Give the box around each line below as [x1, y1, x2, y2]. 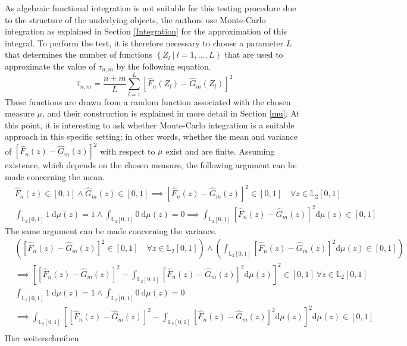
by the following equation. [116, 59, 211, 72]
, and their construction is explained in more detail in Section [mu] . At [42, 107, 300, 119]
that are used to [224, 48, 283, 61]
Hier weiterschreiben [5, 332, 79, 344]
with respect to [100, 144, 155, 157]
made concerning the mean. [5, 171, 105, 183]
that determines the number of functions [5, 48, 152, 61]
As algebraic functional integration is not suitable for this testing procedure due [5, 2, 296, 14]
